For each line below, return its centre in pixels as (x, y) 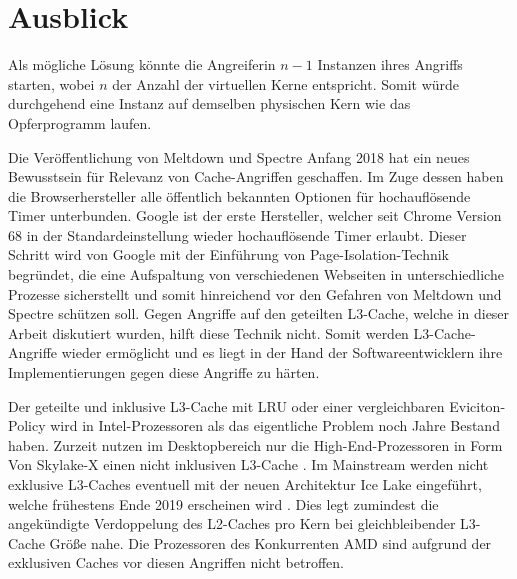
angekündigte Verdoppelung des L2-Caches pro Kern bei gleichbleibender (232, 523)
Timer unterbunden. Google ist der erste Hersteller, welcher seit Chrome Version (255, 215)
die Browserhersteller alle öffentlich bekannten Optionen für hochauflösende (239, 195)
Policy (27, 425)
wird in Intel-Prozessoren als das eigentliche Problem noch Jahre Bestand (275, 425)
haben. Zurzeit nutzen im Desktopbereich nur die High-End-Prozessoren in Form (255, 444)
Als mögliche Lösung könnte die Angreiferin (142, 64)
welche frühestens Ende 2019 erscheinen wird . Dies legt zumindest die (223, 503)
